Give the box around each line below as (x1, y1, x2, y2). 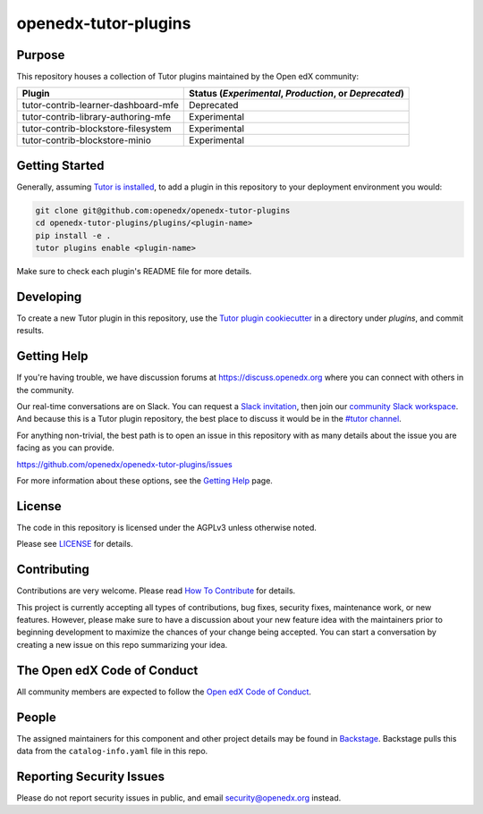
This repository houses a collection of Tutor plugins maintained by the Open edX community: (16, 71, 360, 82)
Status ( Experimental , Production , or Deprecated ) (189, 88, 404, 100)
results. (16, 325, 45, 336)
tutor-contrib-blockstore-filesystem (21, 122, 172, 135)
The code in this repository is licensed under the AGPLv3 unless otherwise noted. (16, 522, 317, 533)
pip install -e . (35, 231, 112, 240)
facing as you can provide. (16, 442, 115, 453)
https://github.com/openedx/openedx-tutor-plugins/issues (16, 458, 233, 469)
